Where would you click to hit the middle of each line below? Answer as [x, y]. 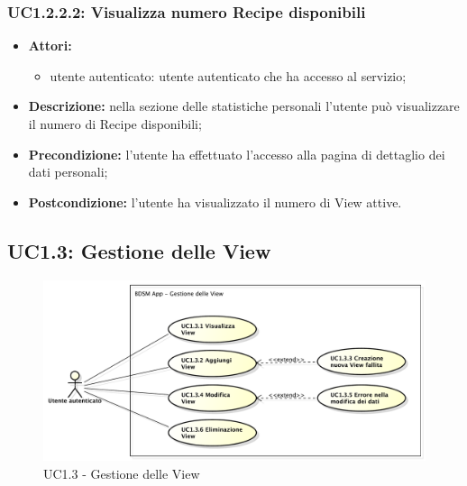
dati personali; [68, 172]
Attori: [50, 46]
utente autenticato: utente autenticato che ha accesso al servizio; [228, 75]
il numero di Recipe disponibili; [115, 124]
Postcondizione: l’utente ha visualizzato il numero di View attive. [215, 202]
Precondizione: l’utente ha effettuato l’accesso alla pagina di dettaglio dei [237, 154]
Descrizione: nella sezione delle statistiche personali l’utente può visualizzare [244, 106]
